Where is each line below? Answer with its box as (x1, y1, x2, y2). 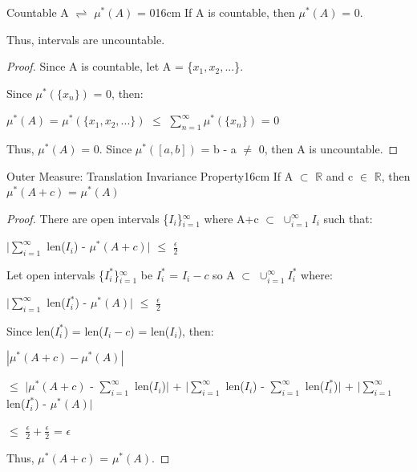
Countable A (6, 4, 69, 20)
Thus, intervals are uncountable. (6, 31, 165, 47)
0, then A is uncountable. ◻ (258, 140, 399, 157)
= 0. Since (81, 140, 132, 157)
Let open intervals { (6, 266, 105, 283)
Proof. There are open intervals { (6, 210, 169, 226)
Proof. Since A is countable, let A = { (6, 58, 193, 75)
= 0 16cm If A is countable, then (136, 4, 295, 20)
